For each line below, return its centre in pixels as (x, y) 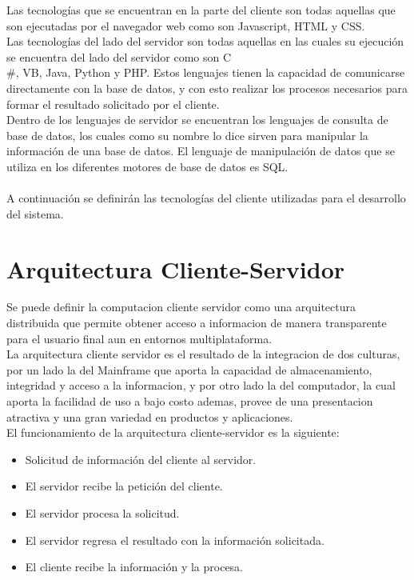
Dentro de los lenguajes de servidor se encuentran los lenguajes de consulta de (197, 120)
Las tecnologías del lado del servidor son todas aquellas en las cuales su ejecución (205, 41)
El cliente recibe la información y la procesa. (134, 567)
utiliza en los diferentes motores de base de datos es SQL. (147, 166)
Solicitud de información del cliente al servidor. (141, 459)
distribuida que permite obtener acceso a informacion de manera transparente (197, 323)
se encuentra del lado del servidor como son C (119, 56)
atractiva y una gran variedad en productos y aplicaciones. (150, 416)
